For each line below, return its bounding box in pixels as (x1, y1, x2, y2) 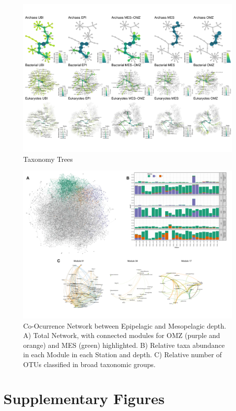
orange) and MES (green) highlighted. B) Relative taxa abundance (23, 339, 225, 350)
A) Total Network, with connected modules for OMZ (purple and (23, 330, 220, 340)
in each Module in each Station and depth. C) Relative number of (23, 349, 222, 360)
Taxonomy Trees (23, 153, 73, 164)
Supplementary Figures (3, 388, 165, 408)
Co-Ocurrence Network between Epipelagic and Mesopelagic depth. (23, 320, 226, 331)
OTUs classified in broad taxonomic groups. (23, 359, 156, 369)
